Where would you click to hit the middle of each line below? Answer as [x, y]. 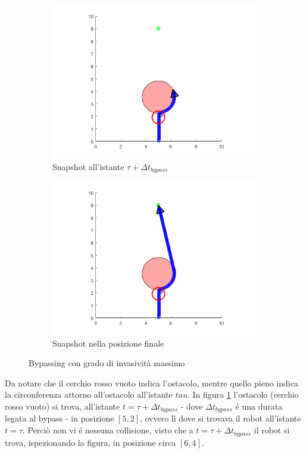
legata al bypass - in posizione [60, 418]
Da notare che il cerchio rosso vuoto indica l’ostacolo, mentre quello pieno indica [152, 383]
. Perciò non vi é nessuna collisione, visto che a [108, 430]
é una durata [259, 406]
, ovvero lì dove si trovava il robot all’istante [220, 418]
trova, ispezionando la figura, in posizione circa [90, 442]
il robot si [272, 430]
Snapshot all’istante [88, 166]
